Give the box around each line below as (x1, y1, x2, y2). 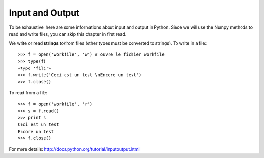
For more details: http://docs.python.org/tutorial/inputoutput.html (9, 146, 140, 152)
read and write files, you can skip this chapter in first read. (9, 31, 127, 37)
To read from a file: (9, 90, 47, 95)
